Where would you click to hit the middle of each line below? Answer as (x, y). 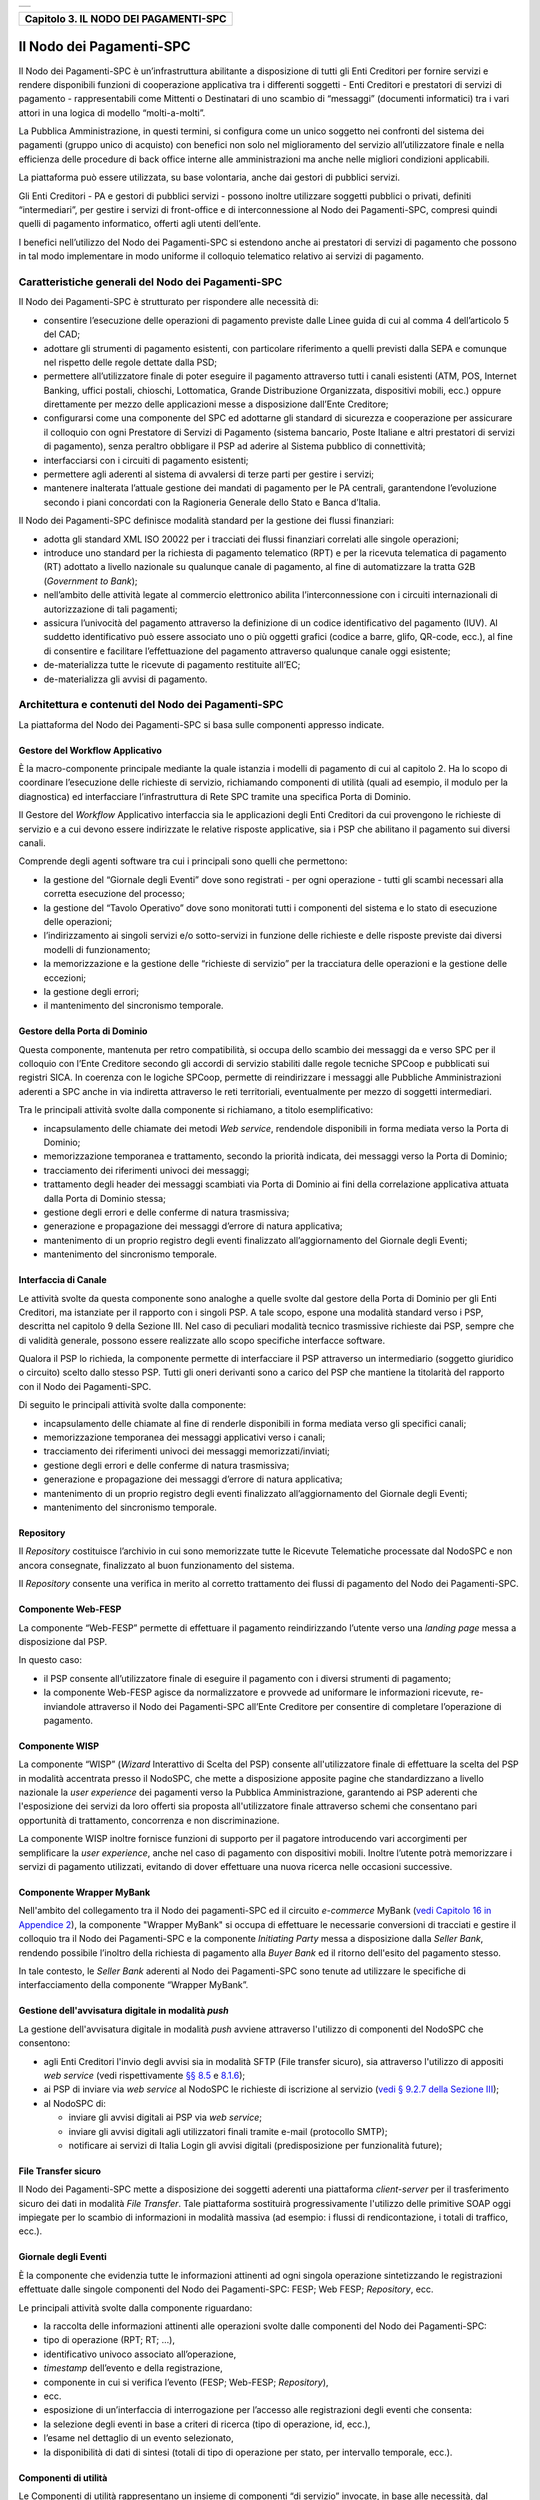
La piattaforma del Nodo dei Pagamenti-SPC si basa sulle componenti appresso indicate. (201, 724)
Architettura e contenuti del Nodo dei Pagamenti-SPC (151, 705)
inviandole (65, 1706)
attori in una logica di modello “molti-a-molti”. (112, 112)
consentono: (44, 2043)
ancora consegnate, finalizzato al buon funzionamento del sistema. (156, 1565)
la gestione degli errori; (91, 991)
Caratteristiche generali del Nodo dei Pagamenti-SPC (150, 282)
